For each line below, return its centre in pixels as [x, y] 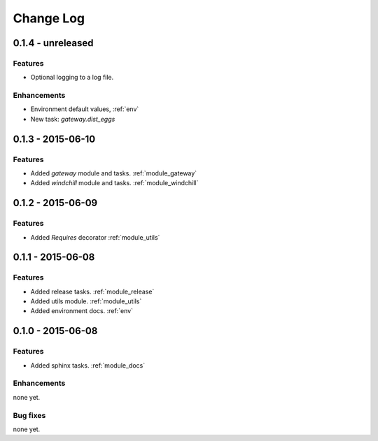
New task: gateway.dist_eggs [73, 119]
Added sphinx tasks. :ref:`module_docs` [88, 365]
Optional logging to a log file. [72, 78]
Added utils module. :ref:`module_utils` [86, 301]
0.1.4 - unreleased [53, 43]
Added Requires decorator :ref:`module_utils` [95, 237]
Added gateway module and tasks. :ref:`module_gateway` [114, 173]
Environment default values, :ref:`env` [85, 109]
